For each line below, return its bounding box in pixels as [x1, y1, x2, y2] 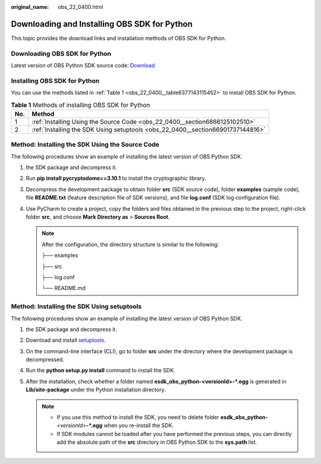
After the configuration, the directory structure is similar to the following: [42, 241, 219, 248]
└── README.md [42, 285, 86, 292]
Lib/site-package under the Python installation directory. [26, 386, 166, 393]
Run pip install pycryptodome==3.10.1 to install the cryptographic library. [26, 175, 206, 182]
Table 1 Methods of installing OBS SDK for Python [11, 101, 150, 109]
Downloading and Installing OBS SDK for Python [11, 18, 193, 29]
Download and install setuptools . [26, 337, 106, 344]
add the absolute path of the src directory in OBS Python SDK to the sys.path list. [56, 438, 257, 446]
